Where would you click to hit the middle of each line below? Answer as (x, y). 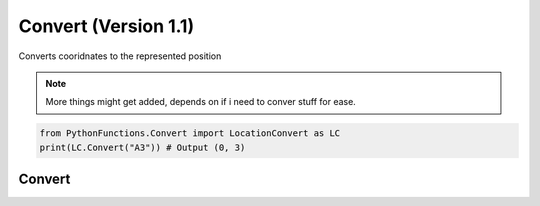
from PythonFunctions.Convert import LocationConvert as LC (190, 133)
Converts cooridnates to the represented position (120, 56)
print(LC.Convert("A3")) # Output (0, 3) (142, 147)
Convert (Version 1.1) (106, 26)
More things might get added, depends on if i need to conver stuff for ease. (201, 102)
